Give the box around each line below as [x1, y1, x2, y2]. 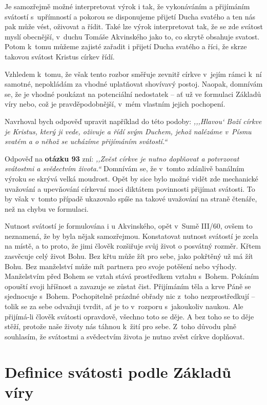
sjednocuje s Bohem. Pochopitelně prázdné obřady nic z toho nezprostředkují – [5, 291, 255, 301]
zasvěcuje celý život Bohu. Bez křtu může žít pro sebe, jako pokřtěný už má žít [5, 251, 253, 261]
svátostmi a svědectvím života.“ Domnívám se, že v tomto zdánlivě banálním [5, 163, 244, 174]
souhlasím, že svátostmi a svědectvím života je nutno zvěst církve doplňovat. [5, 331, 245, 341]
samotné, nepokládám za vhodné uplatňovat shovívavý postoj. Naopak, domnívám [5, 78, 263, 89]
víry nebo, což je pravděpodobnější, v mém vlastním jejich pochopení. [5, 98, 225, 109]
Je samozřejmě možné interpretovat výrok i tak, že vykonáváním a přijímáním [5, 1, 250, 11]
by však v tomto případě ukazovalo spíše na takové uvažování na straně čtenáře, [5, 193, 257, 204]
